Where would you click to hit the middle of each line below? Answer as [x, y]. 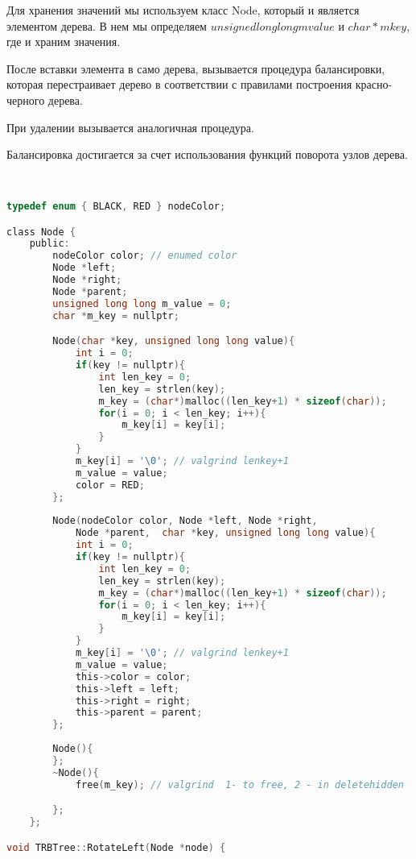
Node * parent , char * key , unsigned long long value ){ [225, 533]
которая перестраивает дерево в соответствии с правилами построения [179, 84]
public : [49, 244]
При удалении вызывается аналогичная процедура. [130, 127]
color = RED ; [110, 485]
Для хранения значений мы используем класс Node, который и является [183, 10]
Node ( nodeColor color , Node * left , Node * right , [185, 521]
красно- [374, 84]
